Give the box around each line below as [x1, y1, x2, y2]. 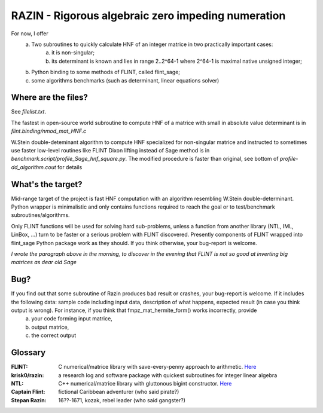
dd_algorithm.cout [11, 163, 56, 170]
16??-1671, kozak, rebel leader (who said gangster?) [58, 396, 185, 403]
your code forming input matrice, [31, 315, 113, 322]
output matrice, [31, 323, 69, 331]
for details [57, 163, 83, 170]
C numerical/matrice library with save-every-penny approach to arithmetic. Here [58, 363, 257, 371]
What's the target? [11, 179, 83, 189]
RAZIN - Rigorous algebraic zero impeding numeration [11, 9, 286, 22]
